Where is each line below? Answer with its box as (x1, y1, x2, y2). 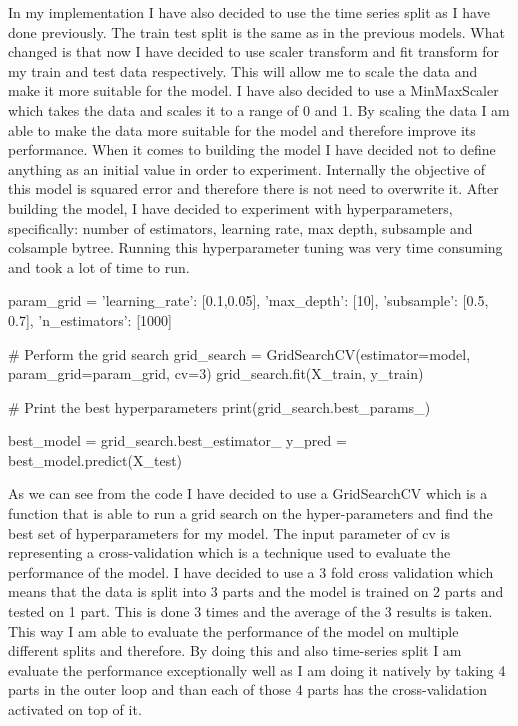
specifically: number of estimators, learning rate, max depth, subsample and (8, 217, 473, 238)
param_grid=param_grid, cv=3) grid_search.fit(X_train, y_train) (8, 363, 424, 384)
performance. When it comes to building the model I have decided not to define (8, 139, 496, 160)
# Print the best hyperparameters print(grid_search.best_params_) (8, 396, 431, 417)
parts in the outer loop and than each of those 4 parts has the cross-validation (8, 679, 487, 700)
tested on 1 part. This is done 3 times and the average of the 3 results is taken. (8, 601, 493, 622)
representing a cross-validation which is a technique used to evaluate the (8, 542, 451, 563)
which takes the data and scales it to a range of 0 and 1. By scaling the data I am (8, 99, 510, 120)
